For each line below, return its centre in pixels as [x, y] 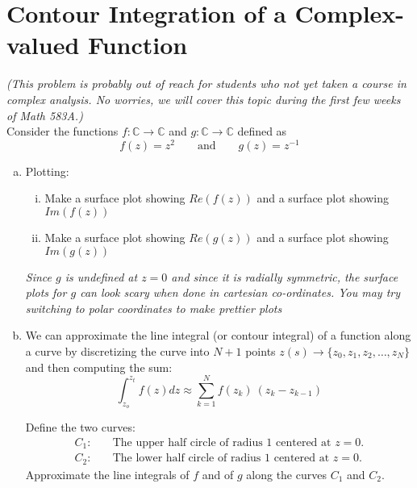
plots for [46, 292]
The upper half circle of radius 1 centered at [222, 442]
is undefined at [101, 276]
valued [43, 45]
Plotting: [47, 171]
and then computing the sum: [99, 367]
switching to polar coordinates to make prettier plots [154, 308]
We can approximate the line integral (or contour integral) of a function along [218, 335]
